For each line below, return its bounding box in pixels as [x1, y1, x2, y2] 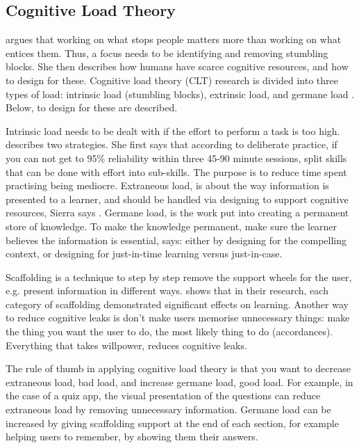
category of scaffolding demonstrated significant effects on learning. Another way [6, 296, 349, 311]
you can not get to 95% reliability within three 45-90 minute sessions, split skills [6, 150, 347, 165]
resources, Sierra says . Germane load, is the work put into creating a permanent [6, 205, 349, 220]
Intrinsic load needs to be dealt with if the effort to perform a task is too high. [6, 123, 340, 138]
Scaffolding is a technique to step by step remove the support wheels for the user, [6, 269, 352, 284]
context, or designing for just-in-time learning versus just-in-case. [6, 246, 283, 261]
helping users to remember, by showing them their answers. [6, 429, 258, 444]
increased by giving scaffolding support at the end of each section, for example [6, 415, 339, 430]
